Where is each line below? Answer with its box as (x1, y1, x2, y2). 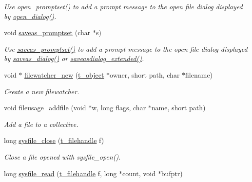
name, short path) (151, 102, 206, 113)
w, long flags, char (92, 102, 146, 113)
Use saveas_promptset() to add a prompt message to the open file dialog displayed (4, 43, 248, 54)
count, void (122, 168, 155, 178)
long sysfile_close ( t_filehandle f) (4, 135, 104, 145)
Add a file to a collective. (4, 119, 78, 129)
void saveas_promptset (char (4, 27, 91, 38)
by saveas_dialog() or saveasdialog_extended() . (4, 53, 144, 63)
